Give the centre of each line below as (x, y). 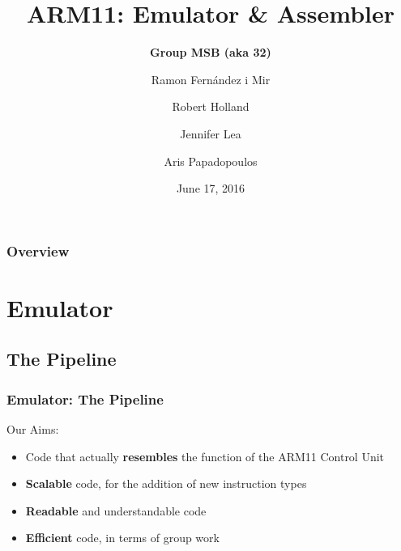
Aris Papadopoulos (211, 161)
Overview (38, 250)
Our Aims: (33, 428)
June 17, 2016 (211, 188)
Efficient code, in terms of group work (122, 538)
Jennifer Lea (211, 133)
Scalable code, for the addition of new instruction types (166, 483)
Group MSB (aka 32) (211, 52)
